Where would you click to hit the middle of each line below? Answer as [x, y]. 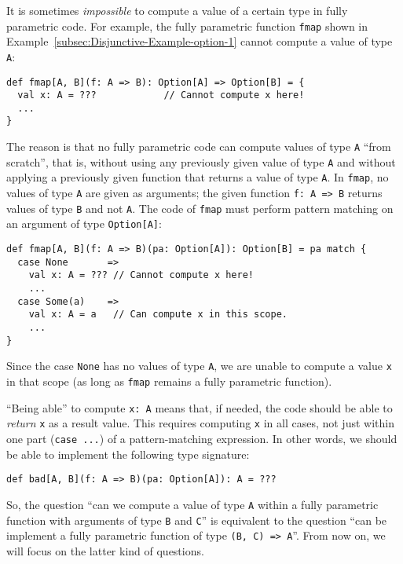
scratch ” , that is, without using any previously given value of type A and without [201, 161]
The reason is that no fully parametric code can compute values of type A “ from [199, 146]
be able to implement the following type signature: [128, 454]
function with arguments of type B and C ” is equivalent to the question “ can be [197, 520]
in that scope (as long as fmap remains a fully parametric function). [169, 381]
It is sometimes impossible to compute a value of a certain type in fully [177, 10]
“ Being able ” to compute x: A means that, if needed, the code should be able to [200, 407]
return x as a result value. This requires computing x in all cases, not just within [200, 423]
